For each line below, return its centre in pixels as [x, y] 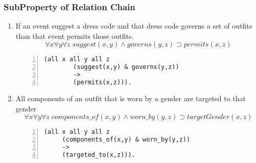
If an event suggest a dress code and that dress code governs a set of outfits [134, 26]
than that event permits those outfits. [75, 36]
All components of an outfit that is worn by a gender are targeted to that [131, 98]
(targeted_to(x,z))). [99, 155]
